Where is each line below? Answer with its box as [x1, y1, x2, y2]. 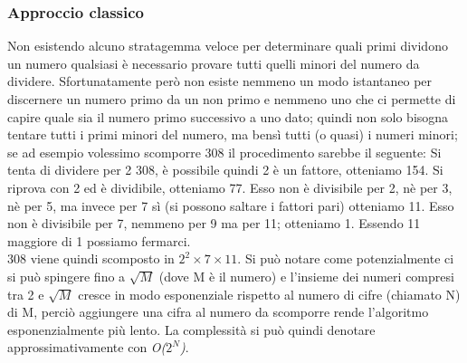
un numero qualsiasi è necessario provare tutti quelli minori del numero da [7, 53, 420, 72]
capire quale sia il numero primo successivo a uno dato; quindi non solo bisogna [7, 107, 449, 126]
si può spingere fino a [7, 266, 126, 285]
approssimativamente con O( [7, 338, 167, 357]
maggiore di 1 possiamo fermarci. [7, 231, 191, 250]
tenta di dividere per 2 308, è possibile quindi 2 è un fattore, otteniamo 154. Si [7, 160, 443, 179]
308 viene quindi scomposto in [7, 249, 175, 268]
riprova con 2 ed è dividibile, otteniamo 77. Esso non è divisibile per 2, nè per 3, [7, 177, 453, 196]
